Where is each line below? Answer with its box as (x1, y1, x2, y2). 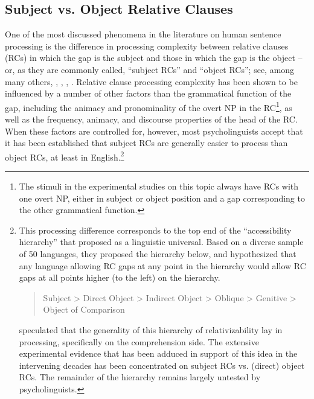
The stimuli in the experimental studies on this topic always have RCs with (19, 180, 299, 193)
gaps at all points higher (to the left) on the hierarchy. (19, 271, 220, 284)
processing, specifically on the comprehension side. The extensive (19, 335, 259, 348)
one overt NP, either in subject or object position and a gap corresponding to (19, 191, 305, 204)
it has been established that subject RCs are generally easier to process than (5, 136, 288, 149)
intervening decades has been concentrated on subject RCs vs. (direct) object (19, 359, 305, 371)
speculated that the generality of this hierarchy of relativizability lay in (19, 323, 283, 336)
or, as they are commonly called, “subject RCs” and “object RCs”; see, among (5, 63, 295, 75)
